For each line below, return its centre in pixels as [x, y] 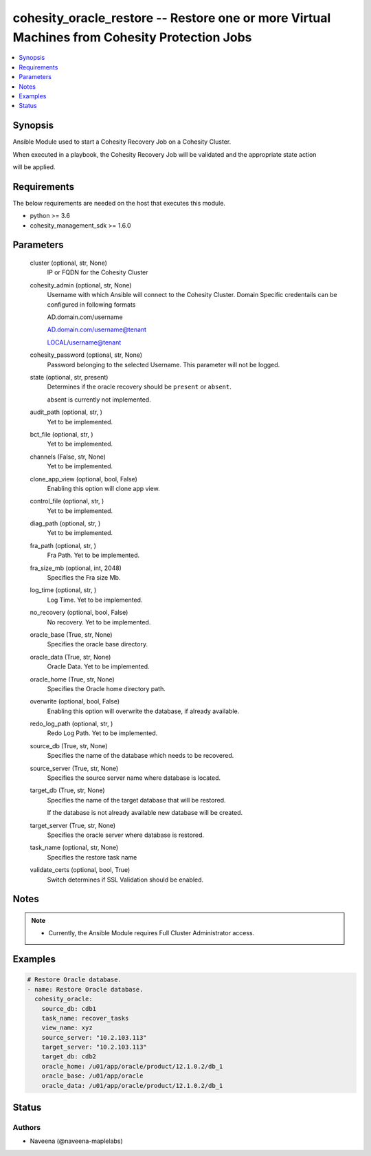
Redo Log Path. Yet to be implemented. [102, 733]
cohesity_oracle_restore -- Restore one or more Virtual [172, 18]
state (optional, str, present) [69, 377]
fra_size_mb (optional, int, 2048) [76, 568]
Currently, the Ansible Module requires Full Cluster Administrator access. [151, 933]
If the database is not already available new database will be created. [145, 813]
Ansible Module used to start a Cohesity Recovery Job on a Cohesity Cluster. [122, 142]
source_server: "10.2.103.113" [94, 1037]
